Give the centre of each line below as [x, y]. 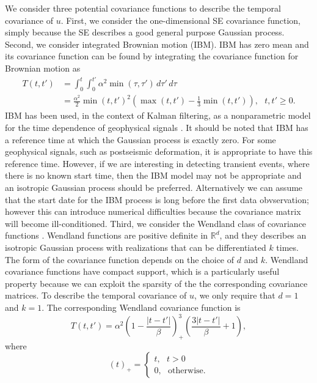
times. [287, 247]
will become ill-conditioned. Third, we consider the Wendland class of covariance [156, 223]
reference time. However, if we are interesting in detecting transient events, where [157, 163]
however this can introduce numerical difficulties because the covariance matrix [153, 211]
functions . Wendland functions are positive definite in [107, 235]
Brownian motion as [43, 68]
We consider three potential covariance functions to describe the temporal [143, 8]
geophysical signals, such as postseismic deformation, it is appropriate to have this [159, 151]
